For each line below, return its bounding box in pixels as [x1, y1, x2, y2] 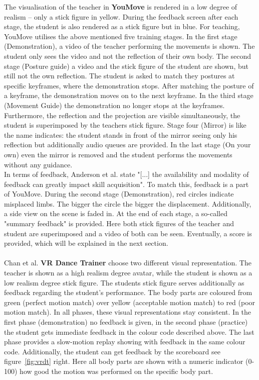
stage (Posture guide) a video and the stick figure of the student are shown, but [4, 60, 248, 71]
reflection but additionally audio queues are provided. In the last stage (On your [4, 139, 251, 150]
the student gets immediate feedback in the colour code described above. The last [4, 326, 254, 337]
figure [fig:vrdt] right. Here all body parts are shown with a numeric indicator [4, 356, 243, 366]
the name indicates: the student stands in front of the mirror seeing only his [4, 129, 237, 140]
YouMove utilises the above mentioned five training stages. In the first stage [4, 31, 237, 41]
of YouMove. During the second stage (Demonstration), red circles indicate [4, 188, 234, 199]
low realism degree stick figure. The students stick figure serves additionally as [4, 277, 244, 288]
